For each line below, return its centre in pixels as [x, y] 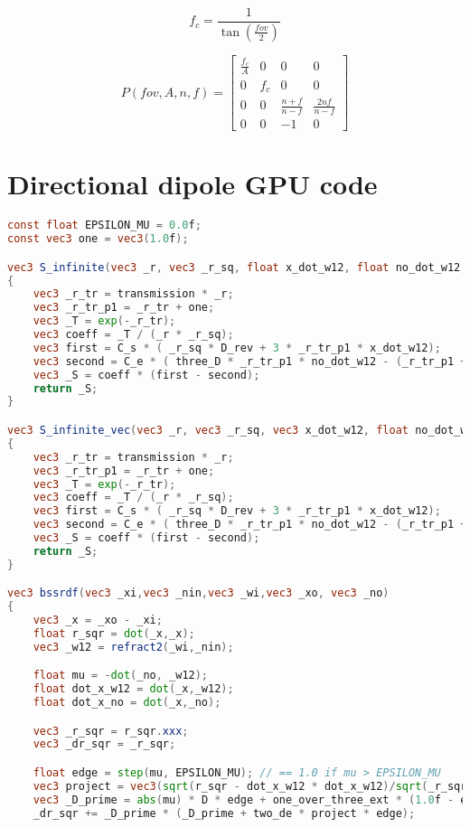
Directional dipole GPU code [193, 184]
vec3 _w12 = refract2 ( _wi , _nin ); [133, 647]
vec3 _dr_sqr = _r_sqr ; [104, 744]
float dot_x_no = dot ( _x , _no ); [127, 703]
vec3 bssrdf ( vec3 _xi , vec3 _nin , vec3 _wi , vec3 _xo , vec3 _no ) [198, 593]
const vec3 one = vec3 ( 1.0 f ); [98, 239]
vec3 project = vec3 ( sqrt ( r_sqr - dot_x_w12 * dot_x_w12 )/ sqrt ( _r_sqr [250, 786]
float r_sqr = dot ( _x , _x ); [114, 633]
